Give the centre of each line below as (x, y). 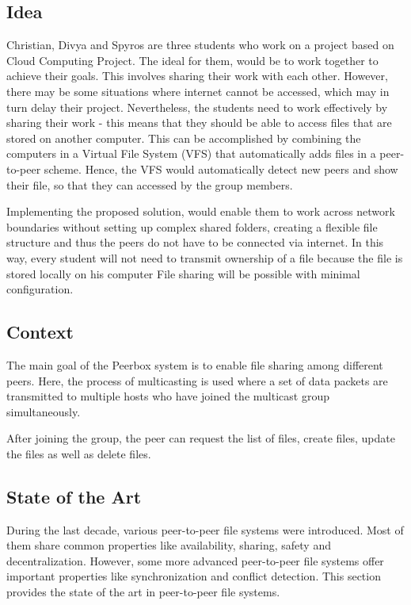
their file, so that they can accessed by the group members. (150, 184)
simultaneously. (44, 411)
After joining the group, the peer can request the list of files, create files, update (201, 438)
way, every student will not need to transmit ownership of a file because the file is (205, 257)
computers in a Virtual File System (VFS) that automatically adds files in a (191, 153)
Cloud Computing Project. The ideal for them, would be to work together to (192, 60)
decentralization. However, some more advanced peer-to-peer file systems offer (195, 560)
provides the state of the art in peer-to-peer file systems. (143, 592)
